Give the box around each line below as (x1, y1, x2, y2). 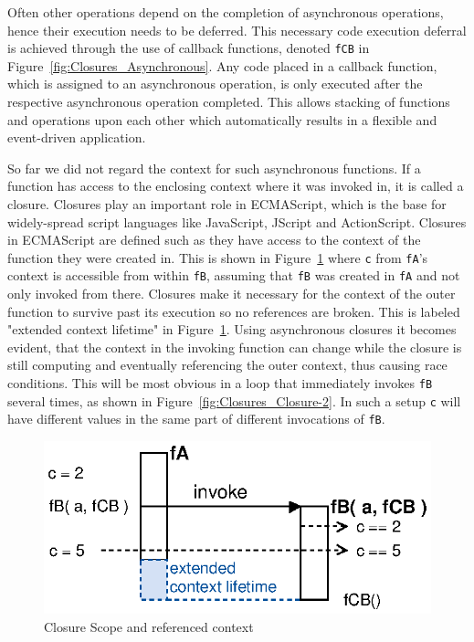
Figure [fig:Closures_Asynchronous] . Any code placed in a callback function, (7, 56, 437, 75)
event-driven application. (7, 128, 146, 147)
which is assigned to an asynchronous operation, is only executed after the (7, 74, 423, 93)
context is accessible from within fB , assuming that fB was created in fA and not (7, 266, 460, 285)
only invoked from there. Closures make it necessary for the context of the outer (7, 284, 456, 303)
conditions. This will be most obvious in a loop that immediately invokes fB (7, 374, 433, 393)
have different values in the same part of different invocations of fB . (7, 409, 385, 428)
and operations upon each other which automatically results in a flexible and (7, 110, 437, 129)
